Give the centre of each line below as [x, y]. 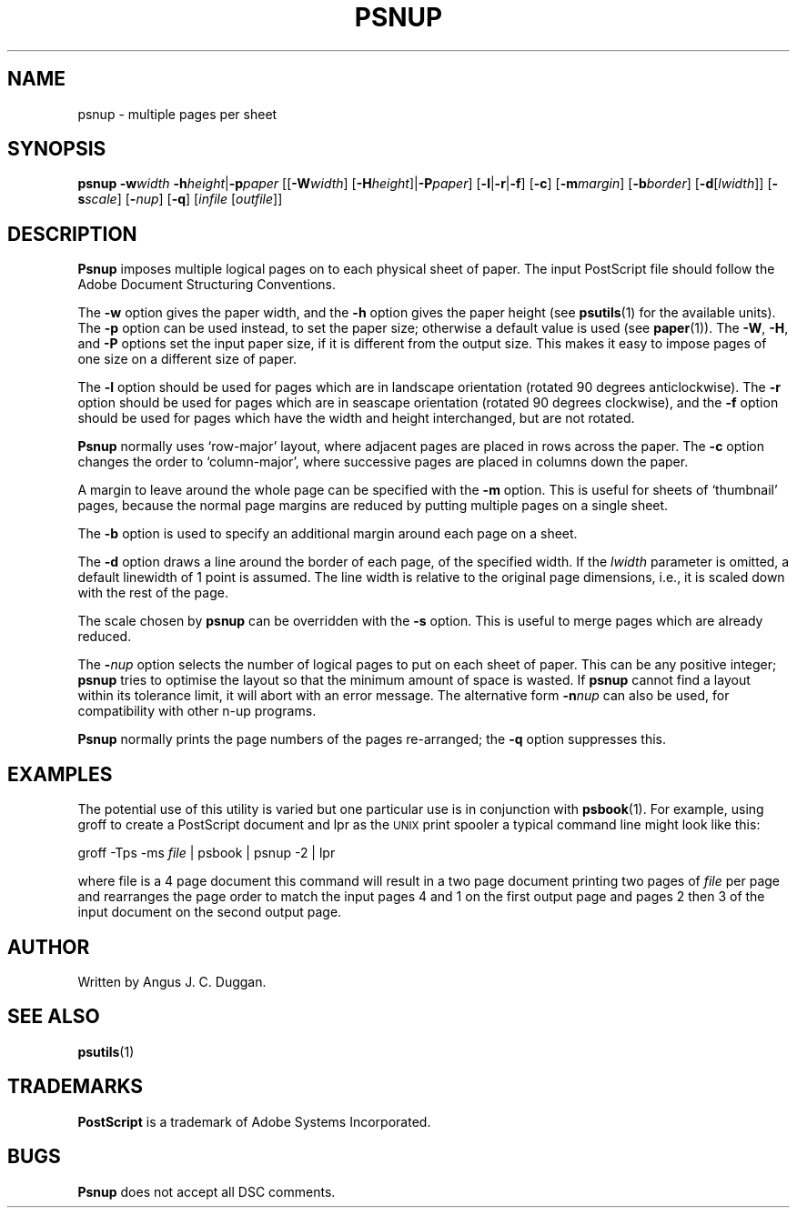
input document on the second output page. [210, 912]
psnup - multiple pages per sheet [177, 114]
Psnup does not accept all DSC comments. [207, 1191]
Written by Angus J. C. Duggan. [172, 981]
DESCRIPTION [72, 234]
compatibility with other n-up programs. [197, 711]
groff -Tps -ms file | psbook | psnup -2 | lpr [207, 853]
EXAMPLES [60, 774]
